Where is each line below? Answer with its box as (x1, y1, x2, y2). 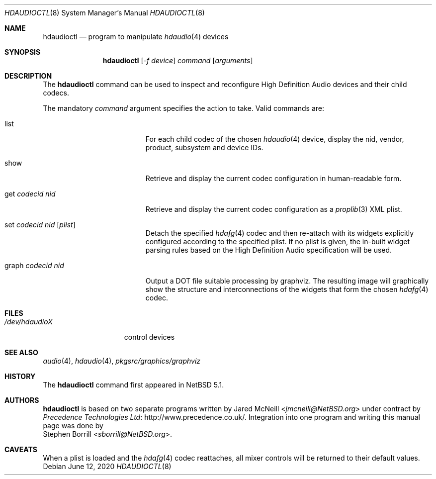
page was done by (43, 421, 103, 430)
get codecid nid (4, 190, 56, 198)
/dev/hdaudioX (4, 317, 53, 326)
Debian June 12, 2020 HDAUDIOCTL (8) (43, 462, 172, 471)
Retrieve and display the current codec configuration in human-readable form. (145, 174, 402, 183)
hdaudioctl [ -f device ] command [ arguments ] (102, 56, 253, 65)
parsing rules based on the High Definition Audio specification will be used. (145, 246, 392, 254)
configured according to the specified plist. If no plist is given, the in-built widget (145, 237, 410, 246)
